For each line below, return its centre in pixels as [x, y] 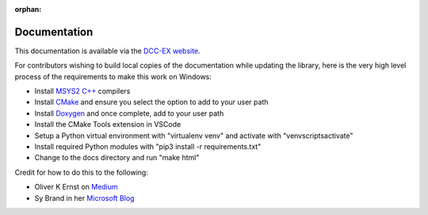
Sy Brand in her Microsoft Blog [84, 198]
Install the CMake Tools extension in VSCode [108, 125]
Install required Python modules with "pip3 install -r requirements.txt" [148, 147]
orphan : [28, 9]
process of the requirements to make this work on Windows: [113, 76]
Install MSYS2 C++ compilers [82, 91]
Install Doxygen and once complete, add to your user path [129, 113]
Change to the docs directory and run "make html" [117, 158]
